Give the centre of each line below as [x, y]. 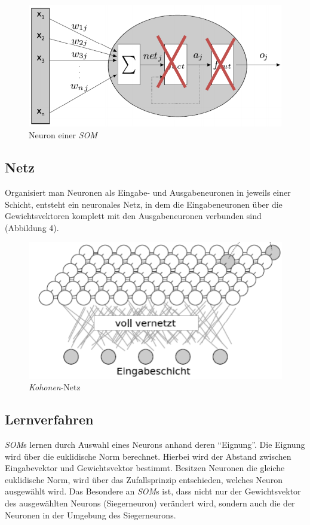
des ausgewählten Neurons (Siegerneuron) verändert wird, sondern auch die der [150, 503]
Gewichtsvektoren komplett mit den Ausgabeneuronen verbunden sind [133, 216]
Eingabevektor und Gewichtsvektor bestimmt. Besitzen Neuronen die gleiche [145, 468]
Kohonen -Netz [55, 387]
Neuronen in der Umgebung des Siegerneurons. [90, 515]
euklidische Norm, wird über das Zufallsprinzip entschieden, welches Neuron [144, 479]
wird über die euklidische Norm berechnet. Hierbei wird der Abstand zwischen [148, 456]
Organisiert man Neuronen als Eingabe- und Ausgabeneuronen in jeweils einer [148, 192]
